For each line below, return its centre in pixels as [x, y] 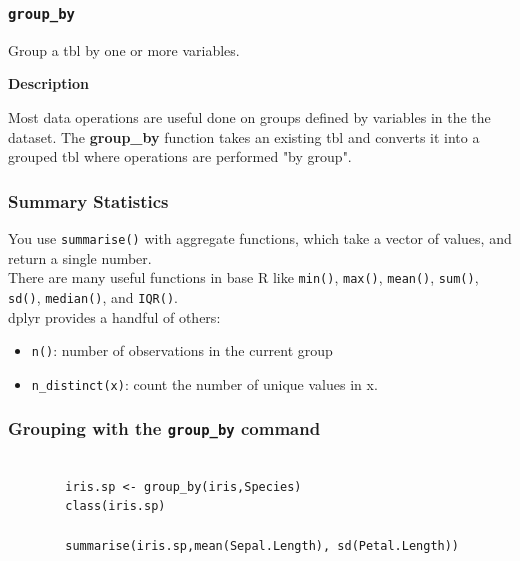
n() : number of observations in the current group [182, 350]
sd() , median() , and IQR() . [93, 296]
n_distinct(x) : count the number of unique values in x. [204, 383]
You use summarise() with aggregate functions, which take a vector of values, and [260, 237]
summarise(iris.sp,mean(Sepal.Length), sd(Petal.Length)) [262, 545]
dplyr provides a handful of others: [114, 316]
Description [49, 83]
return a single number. [80, 257]
